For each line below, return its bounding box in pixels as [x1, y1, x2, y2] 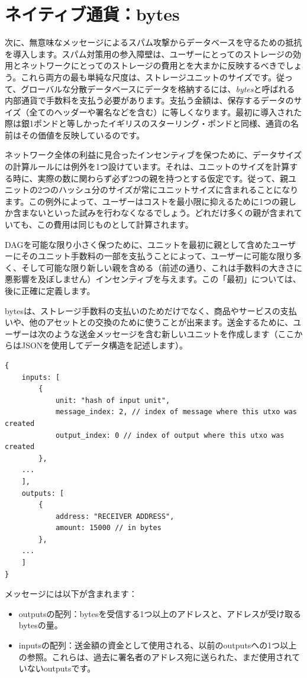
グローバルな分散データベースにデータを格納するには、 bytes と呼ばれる [21, 82, 295, 95]
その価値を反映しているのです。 [21, 128, 145, 141]
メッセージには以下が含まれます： [5, 587, 137, 600]
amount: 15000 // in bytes [55, 524, 161, 532]
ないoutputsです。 [27, 662, 96, 674]
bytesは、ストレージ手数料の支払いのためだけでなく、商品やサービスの [5, 304, 280, 317]
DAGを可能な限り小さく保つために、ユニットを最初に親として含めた [5, 238, 272, 250]
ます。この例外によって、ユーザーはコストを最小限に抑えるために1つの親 [5, 195, 289, 207]
